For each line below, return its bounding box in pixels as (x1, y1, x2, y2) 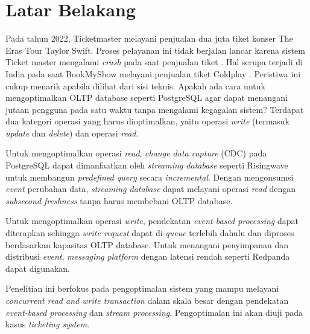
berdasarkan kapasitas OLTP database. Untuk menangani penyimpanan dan (5, 238, 289, 251)
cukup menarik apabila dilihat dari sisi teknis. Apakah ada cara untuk (5, 79, 265, 92)
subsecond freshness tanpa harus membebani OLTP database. (5, 194, 233, 207)
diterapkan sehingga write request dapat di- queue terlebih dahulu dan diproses (5, 226, 294, 239)
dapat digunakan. (5, 262, 70, 274)
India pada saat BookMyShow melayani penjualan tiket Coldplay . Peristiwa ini (5, 67, 301, 80)
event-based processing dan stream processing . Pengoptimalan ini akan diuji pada (5, 306, 303, 318)
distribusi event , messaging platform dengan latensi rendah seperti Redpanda (5, 250, 290, 263)
